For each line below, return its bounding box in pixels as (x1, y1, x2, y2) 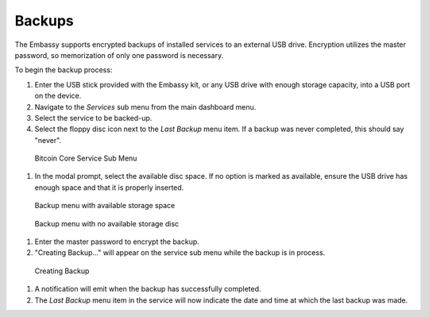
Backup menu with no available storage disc (34, 218, 180, 228)
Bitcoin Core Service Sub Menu (34, 153, 137, 163)
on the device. (34, 91, 82, 101)
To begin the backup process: (14, 65, 113, 75)
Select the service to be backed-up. (34, 113, 153, 122)
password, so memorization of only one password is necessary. (14, 50, 224, 60)
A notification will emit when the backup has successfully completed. (34, 284, 261, 294)
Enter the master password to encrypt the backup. (34, 237, 200, 246)
